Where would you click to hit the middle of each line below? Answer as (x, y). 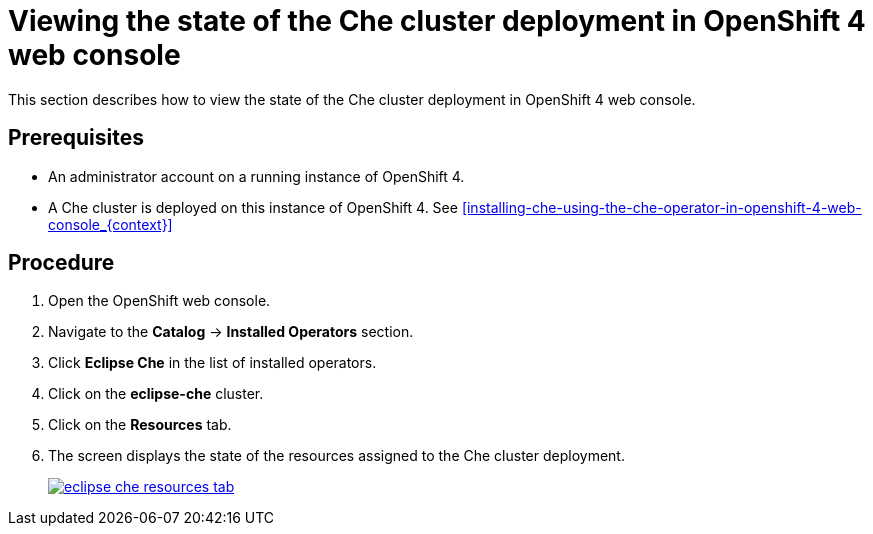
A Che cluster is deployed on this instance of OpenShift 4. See (253, 207)
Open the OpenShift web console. (159, 301)
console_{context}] (110, 224)
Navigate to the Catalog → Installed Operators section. (231, 332)
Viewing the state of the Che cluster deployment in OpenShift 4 (437, 21)
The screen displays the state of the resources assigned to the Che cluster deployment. (336, 456)
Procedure (61, 263)
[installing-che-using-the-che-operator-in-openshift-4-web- (661, 207)
